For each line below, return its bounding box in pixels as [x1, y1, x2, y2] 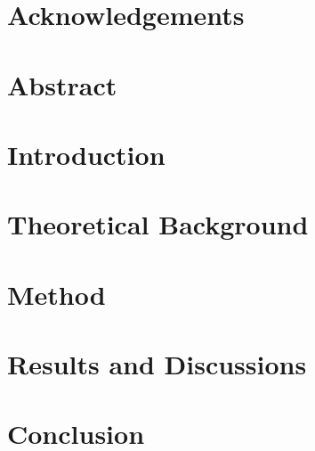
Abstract [7, 66, 117, 102]
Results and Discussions [7, 346, 307, 382]
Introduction [7, 135, 166, 172]
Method [7, 275, 106, 312]
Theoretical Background [7, 206, 309, 242]
